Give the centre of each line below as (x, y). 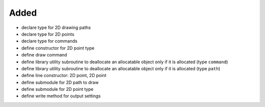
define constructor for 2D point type (58, 48)
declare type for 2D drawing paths (56, 27)
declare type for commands (49, 41)
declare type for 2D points (48, 34)
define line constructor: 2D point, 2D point (64, 76)
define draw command (44, 55)
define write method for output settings (61, 96)
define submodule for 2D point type (57, 89)
